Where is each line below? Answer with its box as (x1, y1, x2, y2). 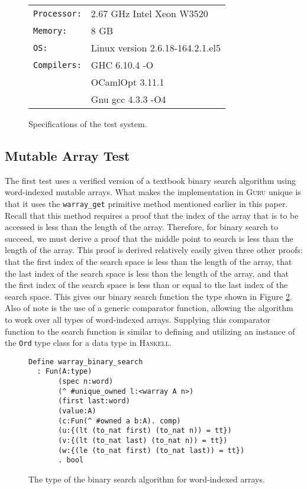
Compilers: (33, 60, 82, 70)
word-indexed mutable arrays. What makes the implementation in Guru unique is (5, 186, 301, 198)
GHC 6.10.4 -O (91, 58, 154, 72)
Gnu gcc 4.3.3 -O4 (91, 92, 166, 106)
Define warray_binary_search (28, 357, 143, 366)
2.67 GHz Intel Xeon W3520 (91, 7, 208, 20)
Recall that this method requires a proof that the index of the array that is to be (5, 209, 299, 221)
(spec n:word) (58, 377, 114, 386)
